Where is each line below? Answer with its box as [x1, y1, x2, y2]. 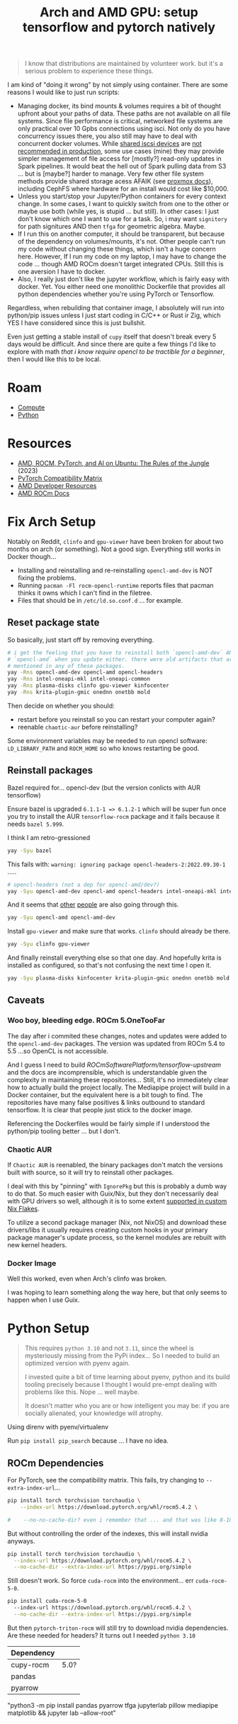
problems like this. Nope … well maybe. [24, 1388, 140, 1396]
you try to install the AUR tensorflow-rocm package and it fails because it [7, 812, 220, 820]
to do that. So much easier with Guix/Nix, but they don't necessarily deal [7, 1189, 219, 1198]
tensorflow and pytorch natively [22, 19, 216, 35]
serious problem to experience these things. [24, 67, 154, 75]
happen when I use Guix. [7, 1295, 80, 1304]
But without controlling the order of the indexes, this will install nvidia [7, 1529, 208, 1538]
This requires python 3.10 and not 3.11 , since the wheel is [24, 1344, 195, 1353]
